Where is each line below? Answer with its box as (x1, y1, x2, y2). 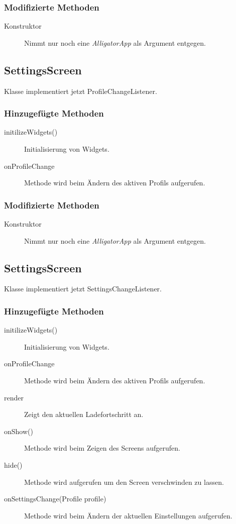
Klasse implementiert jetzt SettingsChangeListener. (4, 283, 162, 294)
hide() (4, 459, 23, 470)
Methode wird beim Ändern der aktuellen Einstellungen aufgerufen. (24, 510, 232, 520)
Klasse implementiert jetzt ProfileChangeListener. (4, 85, 157, 96)
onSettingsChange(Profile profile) (4, 493, 106, 504)
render (4, 392, 24, 402)
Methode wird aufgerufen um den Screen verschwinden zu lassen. (24, 476, 224, 487)
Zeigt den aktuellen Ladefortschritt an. (24, 409, 144, 420)
